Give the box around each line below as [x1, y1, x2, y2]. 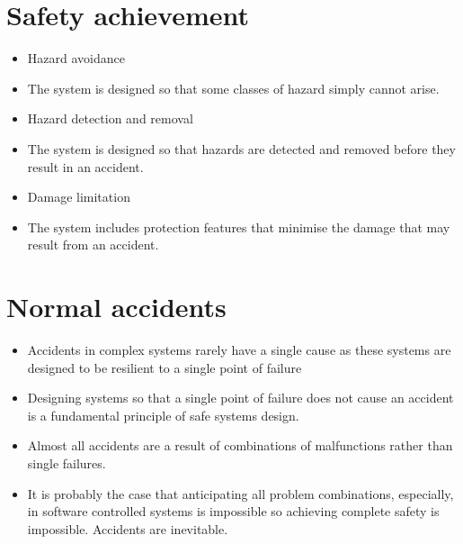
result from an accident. [27, 235, 159, 254]
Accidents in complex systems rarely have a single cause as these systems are [27, 340, 451, 358]
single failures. [27, 453, 106, 472]
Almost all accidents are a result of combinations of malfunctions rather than [27, 436, 453, 455]
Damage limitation [27, 187, 130, 206]
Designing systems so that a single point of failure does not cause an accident [27, 388, 454, 407]
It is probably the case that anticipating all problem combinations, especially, [27, 484, 454, 503]
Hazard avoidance [27, 49, 125, 68]
